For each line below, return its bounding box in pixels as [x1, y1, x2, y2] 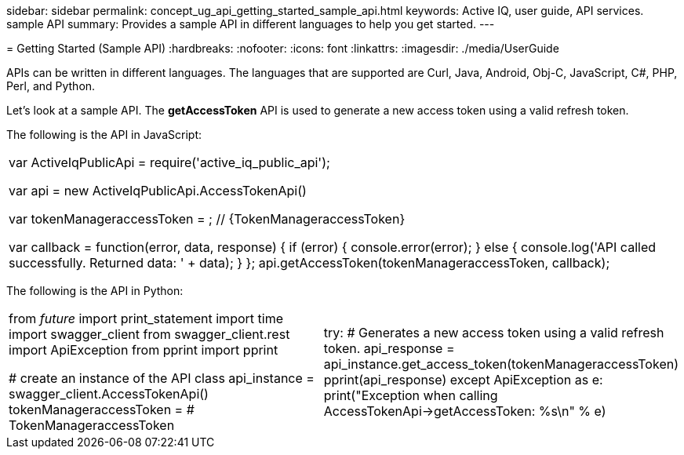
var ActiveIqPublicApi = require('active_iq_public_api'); [9, 155, 330, 170]
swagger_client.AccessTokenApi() [9, 386, 209, 402]
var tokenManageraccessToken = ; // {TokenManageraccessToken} [9, 211, 406, 227]
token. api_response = [323, 340, 455, 356]
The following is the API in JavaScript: [6, 128, 202, 141]
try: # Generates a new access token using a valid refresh [323, 325, 664, 340]
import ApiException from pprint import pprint [9, 342, 278, 358]
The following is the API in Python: [6, 284, 184, 297]
